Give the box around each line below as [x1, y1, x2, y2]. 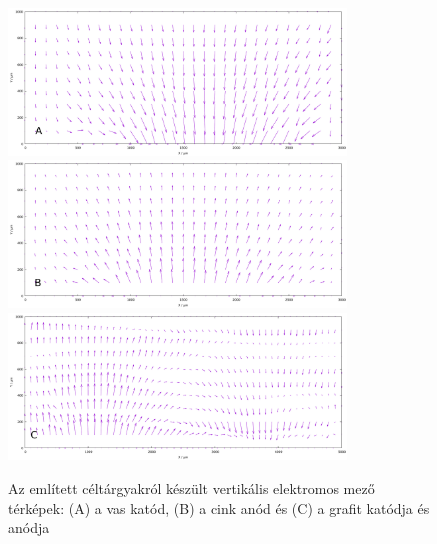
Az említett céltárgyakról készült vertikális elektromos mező [8, 477, 375, 498]
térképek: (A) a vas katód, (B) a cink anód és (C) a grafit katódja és [8, 497, 430, 518]
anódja [8, 517, 50, 538]
